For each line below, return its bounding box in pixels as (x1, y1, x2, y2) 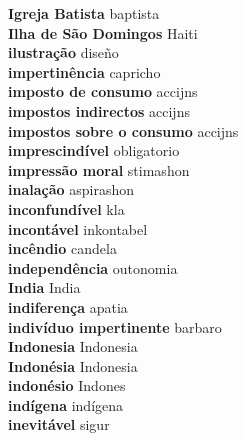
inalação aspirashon (8, 179, 134, 200)
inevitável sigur (8, 414, 110, 435)
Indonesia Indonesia (8, 336, 138, 357)
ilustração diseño (8, 42, 119, 63)
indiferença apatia (8, 296, 128, 317)
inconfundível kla (8, 198, 125, 219)
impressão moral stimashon (8, 159, 190, 180)
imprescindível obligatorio (8, 140, 180, 161)
